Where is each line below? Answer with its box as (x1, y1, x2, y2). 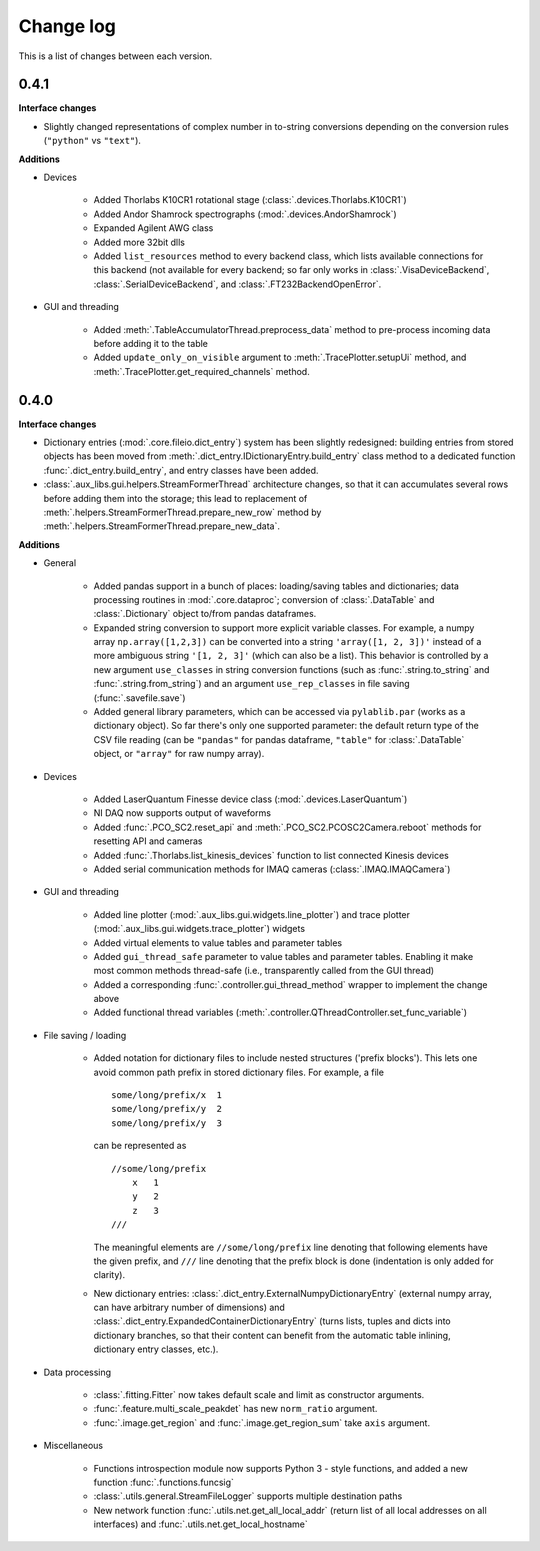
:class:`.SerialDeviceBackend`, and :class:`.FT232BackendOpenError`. (93, 278, 382, 290)
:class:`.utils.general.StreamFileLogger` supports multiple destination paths (93, 1490, 403, 1502)
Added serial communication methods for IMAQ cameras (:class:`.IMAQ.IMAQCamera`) (93, 863, 451, 875)
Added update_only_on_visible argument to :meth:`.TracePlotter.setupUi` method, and (93, 351, 467, 364)
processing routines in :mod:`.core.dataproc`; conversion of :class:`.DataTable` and (93, 593, 435, 605)
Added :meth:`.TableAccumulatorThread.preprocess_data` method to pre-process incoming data (93, 323, 491, 335)
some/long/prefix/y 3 (111, 1117, 223, 1129)
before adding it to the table (93, 337, 209, 349)
